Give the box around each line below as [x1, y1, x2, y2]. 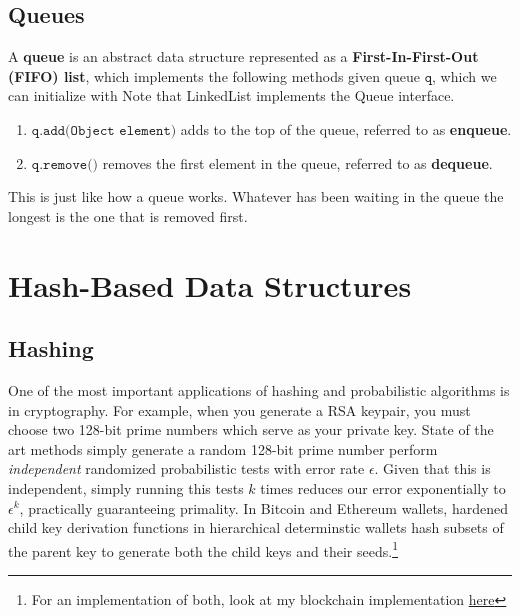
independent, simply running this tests [8, 477, 244, 498]
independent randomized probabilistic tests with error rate [8, 458, 365, 479]
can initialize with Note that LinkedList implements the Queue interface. [8, 85, 455, 106]
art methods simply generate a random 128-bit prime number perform [8, 438, 438, 459]
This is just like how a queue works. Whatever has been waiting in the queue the [8, 186, 504, 207]
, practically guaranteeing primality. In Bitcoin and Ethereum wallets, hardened [19, 497, 508, 518]
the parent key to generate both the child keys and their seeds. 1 [8, 537, 399, 561]
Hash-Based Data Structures [8, 264, 412, 305]
